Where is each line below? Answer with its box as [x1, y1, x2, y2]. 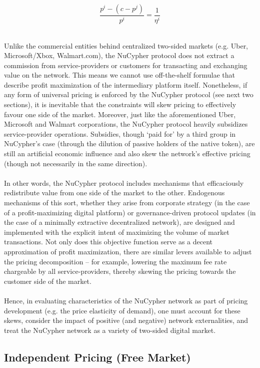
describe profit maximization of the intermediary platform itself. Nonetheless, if [4, 79, 247, 90]
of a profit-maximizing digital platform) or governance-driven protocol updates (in [4, 207, 256, 217]
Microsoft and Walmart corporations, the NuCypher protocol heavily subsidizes [4, 119, 248, 129]
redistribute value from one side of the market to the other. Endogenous [4, 187, 225, 198]
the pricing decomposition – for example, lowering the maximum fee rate [4, 256, 227, 266]
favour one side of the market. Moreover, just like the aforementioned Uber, [4, 109, 236, 119]
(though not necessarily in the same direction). [4, 158, 147, 168]
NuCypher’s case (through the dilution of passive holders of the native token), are [4, 138, 255, 149]
